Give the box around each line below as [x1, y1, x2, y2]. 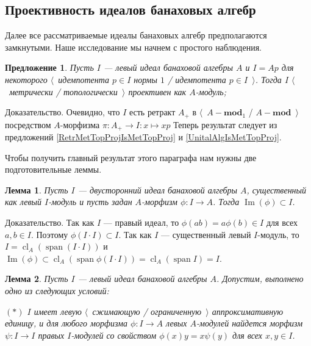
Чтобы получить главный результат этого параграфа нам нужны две [5, 151, 257, 164]
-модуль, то [257, 228, 299, 240]
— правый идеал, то [103, 216, 179, 229]
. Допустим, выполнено [216, 272, 304, 285]
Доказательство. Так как [5, 216, 95, 229]
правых [38, 328, 65, 341]
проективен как [128, 85, 187, 98]
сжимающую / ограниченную [92, 305, 202, 317]
